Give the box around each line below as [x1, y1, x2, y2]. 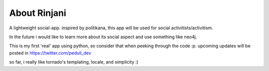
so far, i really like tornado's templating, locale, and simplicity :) [9, 59, 139, 65]
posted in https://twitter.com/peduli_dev [9, 50, 92, 56]
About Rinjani [9, 7, 67, 18]
